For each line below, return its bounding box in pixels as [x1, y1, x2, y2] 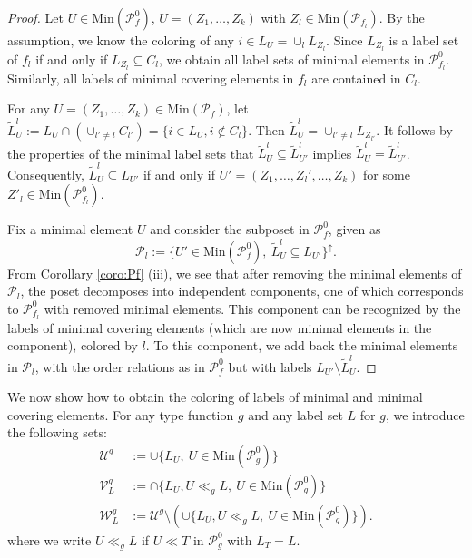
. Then [248, 120, 285, 139]
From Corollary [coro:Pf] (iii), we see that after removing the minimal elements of [7, 263, 462, 282]
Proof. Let [7, 8, 64, 26]
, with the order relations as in [34, 357, 205, 376]
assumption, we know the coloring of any [7, 31, 234, 49]
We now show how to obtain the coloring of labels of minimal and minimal [7, 387, 423, 406]
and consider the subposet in [150, 220, 310, 239]
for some [363, 164, 410, 183]
